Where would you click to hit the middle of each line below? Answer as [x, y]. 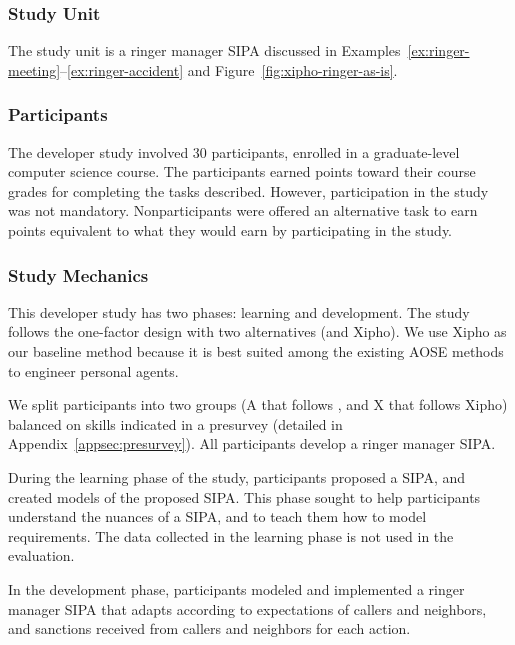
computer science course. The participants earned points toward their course [242, 171]
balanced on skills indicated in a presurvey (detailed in [175, 423]
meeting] [34, 69]
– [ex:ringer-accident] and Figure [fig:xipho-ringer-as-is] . [229, 69]
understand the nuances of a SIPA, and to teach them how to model [217, 516]
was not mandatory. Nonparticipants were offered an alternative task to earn [243, 210]
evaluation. [41, 555]
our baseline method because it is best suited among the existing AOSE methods [256, 351]
